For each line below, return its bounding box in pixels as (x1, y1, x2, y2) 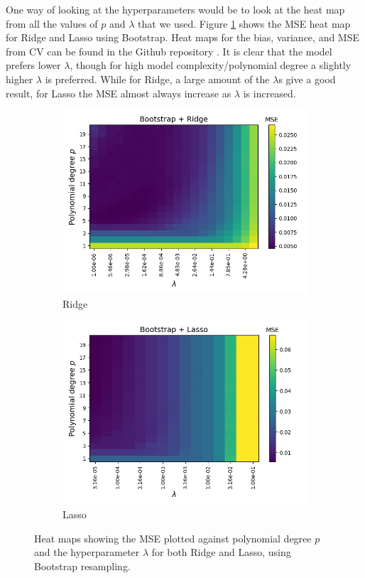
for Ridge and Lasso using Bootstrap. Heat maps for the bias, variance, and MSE (6, 30, 360, 45)
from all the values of (6, 16, 98, 31)
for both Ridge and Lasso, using (151, 545, 291, 560)
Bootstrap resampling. (34, 558, 131, 573)
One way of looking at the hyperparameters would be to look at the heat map (6, 2, 345, 16)
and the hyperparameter (34, 545, 140, 560)
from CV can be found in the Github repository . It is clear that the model (6, 43, 332, 58)
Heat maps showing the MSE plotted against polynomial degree (34, 530, 312, 545)
